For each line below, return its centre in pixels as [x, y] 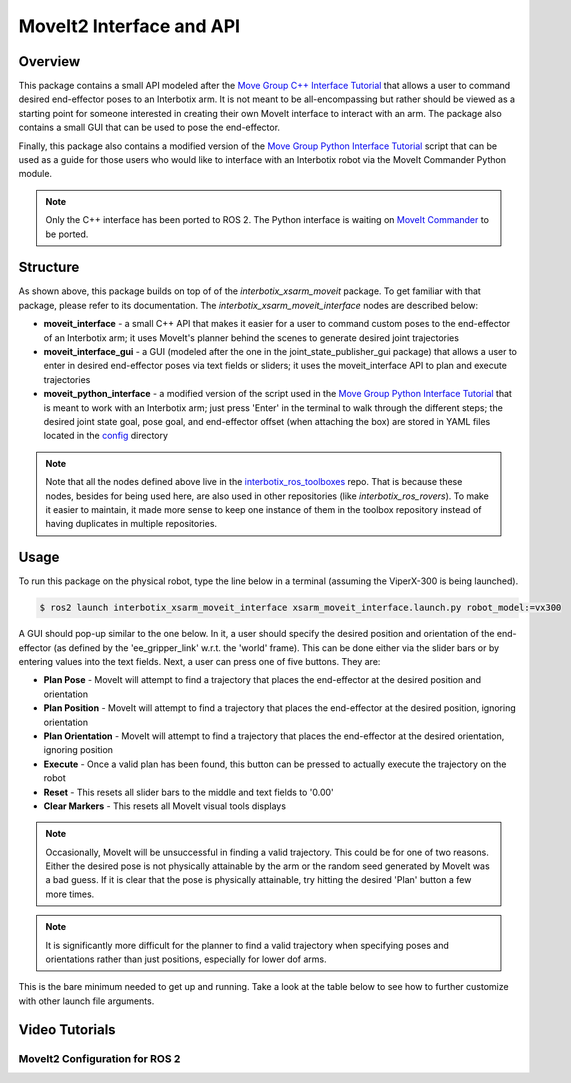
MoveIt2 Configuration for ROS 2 [99, 1058]
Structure [49, 267]
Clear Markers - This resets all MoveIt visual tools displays [165, 806]
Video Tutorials [67, 1029]
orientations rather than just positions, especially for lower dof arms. [186, 959]
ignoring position [78, 750]
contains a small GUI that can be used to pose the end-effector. [149, 127]
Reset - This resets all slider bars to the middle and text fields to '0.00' [188, 792]
